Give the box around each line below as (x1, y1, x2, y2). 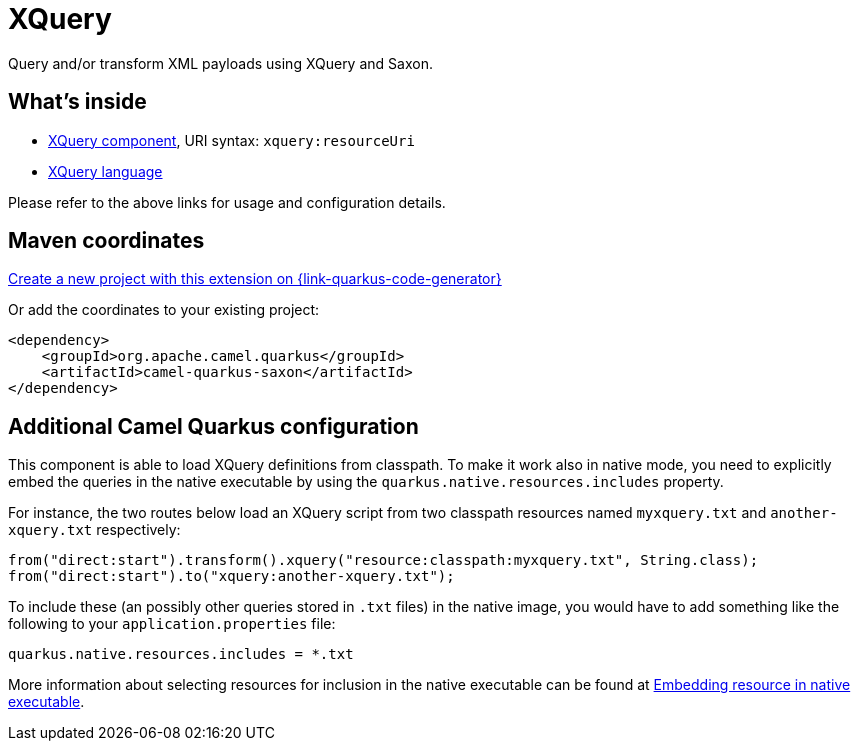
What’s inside (8, 89, 147, 115)
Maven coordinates (8, 228, 205, 254)
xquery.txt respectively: (8, 521, 181, 539)
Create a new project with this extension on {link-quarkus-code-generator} (8, 270, 502, 288)
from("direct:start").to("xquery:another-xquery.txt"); (8, 568, 455, 585)
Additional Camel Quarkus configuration (8, 413, 419, 439)
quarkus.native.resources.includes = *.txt (8, 646, 354, 663)
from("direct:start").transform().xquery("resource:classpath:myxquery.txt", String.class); (8, 552, 759, 569)
